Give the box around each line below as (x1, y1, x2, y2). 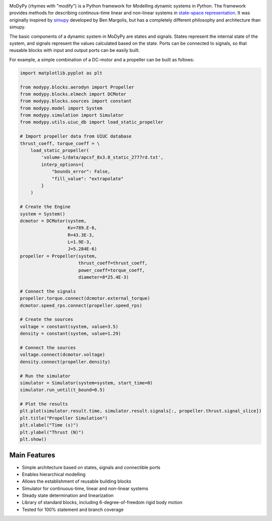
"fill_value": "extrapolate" (51, 176, 124, 181)
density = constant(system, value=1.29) (20, 331, 121, 337)
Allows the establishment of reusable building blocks (22, 478, 131, 484)
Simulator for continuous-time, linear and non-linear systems (22, 485, 149, 491)
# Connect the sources (20, 345, 76, 350)
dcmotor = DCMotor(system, (20, 218, 87, 224)
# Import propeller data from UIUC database (20, 133, 132, 139)
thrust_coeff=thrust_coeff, (78, 260, 148, 266)
